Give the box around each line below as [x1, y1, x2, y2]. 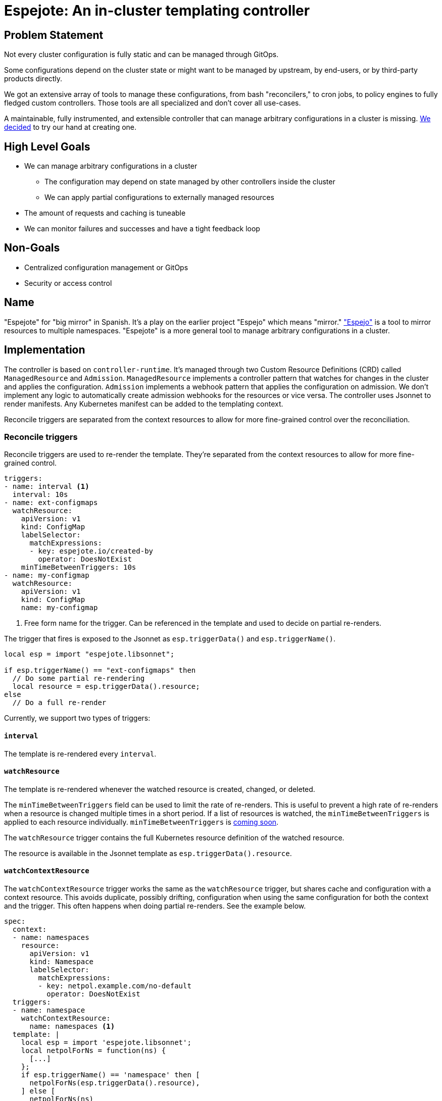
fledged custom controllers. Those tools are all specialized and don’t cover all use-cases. [4, 98, 301, 108]
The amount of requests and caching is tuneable [24, 209, 186, 218]
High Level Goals [4, 140, 90, 153]
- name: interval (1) [4, 482, 89, 491]
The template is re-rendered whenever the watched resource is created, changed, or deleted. [4, 784, 315, 793]
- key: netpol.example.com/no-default [38, 981, 191, 990]
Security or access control [24, 278, 112, 287]
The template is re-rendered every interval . [4, 749, 157, 758]
